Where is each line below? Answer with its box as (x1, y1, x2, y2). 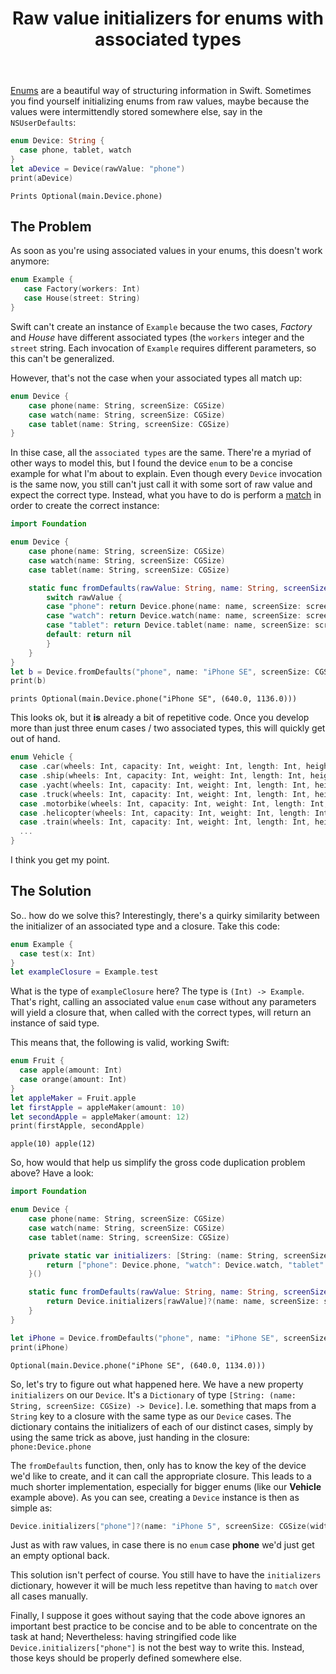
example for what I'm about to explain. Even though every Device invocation (10, 468, 323, 480)
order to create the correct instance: (10, 500, 160, 512)
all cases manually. (10, 1590, 89, 1602)
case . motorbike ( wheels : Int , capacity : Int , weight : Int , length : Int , (19, 798, 329, 809)
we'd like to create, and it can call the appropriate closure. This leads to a (10, 1470, 312, 1482)
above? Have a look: (10, 1167, 94, 1179)
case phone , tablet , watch (19, 145, 132, 156)
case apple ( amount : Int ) (19, 1065, 123, 1076)
